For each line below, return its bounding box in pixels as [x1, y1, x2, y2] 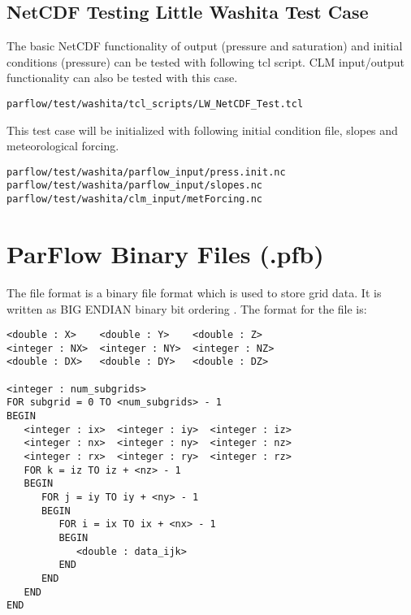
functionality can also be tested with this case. [6, 69, 238, 86]
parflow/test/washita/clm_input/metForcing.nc [6, 193, 262, 206]
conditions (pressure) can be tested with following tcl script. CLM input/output [6, 53, 405, 70]
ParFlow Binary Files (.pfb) [6, 236, 324, 270]
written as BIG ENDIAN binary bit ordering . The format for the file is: [6, 300, 367, 317]
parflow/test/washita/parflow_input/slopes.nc [6, 180, 262, 192]
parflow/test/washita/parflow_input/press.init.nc [6, 166, 286, 178]
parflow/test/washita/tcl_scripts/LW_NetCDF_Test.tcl [6, 97, 304, 110]
